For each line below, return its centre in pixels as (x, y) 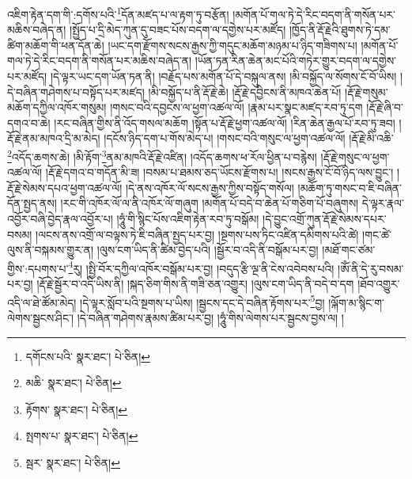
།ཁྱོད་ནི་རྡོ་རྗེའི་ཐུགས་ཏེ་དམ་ (340, 30)
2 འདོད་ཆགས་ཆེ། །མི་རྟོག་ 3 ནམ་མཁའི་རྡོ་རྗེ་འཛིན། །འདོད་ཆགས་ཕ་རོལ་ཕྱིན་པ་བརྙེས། (162, 156)
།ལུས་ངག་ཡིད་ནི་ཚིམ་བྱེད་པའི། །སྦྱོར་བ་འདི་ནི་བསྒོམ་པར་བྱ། (208, 250)
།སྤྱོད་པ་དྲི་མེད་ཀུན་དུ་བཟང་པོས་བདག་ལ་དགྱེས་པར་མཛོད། (178, 30)
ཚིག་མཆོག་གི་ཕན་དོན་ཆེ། (56, 45)
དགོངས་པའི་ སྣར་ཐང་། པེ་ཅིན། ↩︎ (88, 356)
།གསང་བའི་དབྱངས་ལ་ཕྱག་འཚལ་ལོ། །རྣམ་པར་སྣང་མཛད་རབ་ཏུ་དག (236, 107)
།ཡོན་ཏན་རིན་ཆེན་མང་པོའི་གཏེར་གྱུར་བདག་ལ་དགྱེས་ (296, 61)
